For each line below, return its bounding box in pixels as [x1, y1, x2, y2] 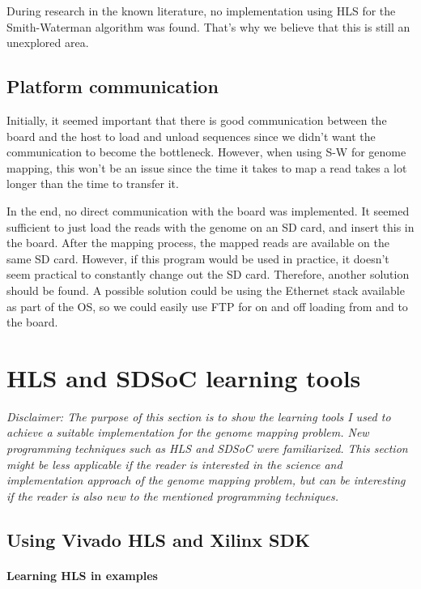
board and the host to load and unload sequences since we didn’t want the [6, 127, 376, 144]
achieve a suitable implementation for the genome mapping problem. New [6, 424, 369, 441]
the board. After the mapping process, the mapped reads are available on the [6, 234, 389, 251]
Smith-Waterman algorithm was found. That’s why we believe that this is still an [6, 18, 410, 35]
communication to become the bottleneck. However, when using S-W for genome [6, 143, 406, 160]
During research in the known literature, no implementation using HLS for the [6, 2, 396, 19]
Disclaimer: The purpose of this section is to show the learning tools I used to [6, 408, 391, 425]
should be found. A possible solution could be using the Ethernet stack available [6, 281, 405, 298]
